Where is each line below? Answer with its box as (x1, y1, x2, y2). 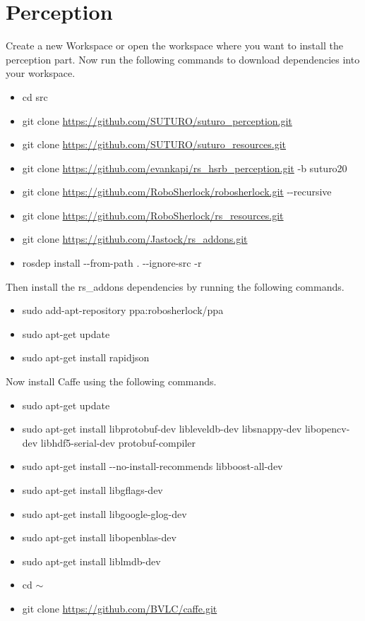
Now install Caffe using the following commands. (6, 374, 217, 389)
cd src (22, 89, 48, 104)
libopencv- (304, 421, 350, 436)
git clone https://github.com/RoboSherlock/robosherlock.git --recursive (22, 184, 332, 199)
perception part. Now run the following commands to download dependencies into (6, 52, 360, 66)
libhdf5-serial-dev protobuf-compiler (40, 435, 196, 450)
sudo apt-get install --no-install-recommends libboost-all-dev (22, 459, 283, 474)
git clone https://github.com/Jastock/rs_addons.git (22, 231, 248, 246)
